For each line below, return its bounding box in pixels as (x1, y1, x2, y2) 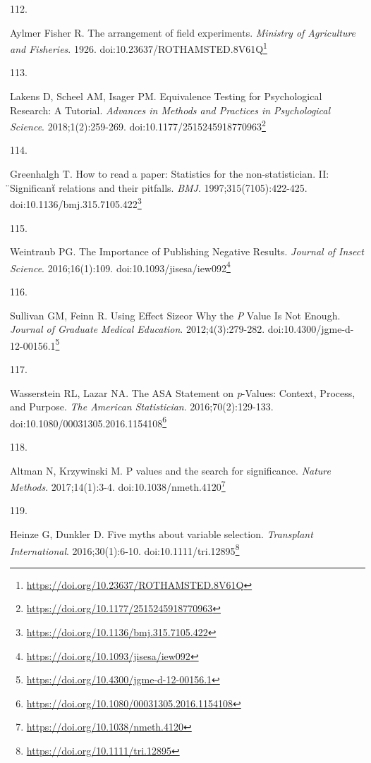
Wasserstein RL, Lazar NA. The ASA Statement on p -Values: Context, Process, (10, 385, 355, 400)
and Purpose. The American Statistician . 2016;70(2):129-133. (10, 399, 274, 414)
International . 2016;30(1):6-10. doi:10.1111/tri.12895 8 (10, 541, 240, 558)
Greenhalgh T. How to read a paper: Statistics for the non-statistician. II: (10, 166, 329, 181)
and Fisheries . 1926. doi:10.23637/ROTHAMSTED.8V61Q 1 (10, 39, 267, 56)
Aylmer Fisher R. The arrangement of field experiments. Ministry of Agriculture (10, 25, 356, 39)
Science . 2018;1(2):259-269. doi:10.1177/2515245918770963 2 (10, 117, 266, 133)
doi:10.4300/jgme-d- (267, 322, 354, 336)
